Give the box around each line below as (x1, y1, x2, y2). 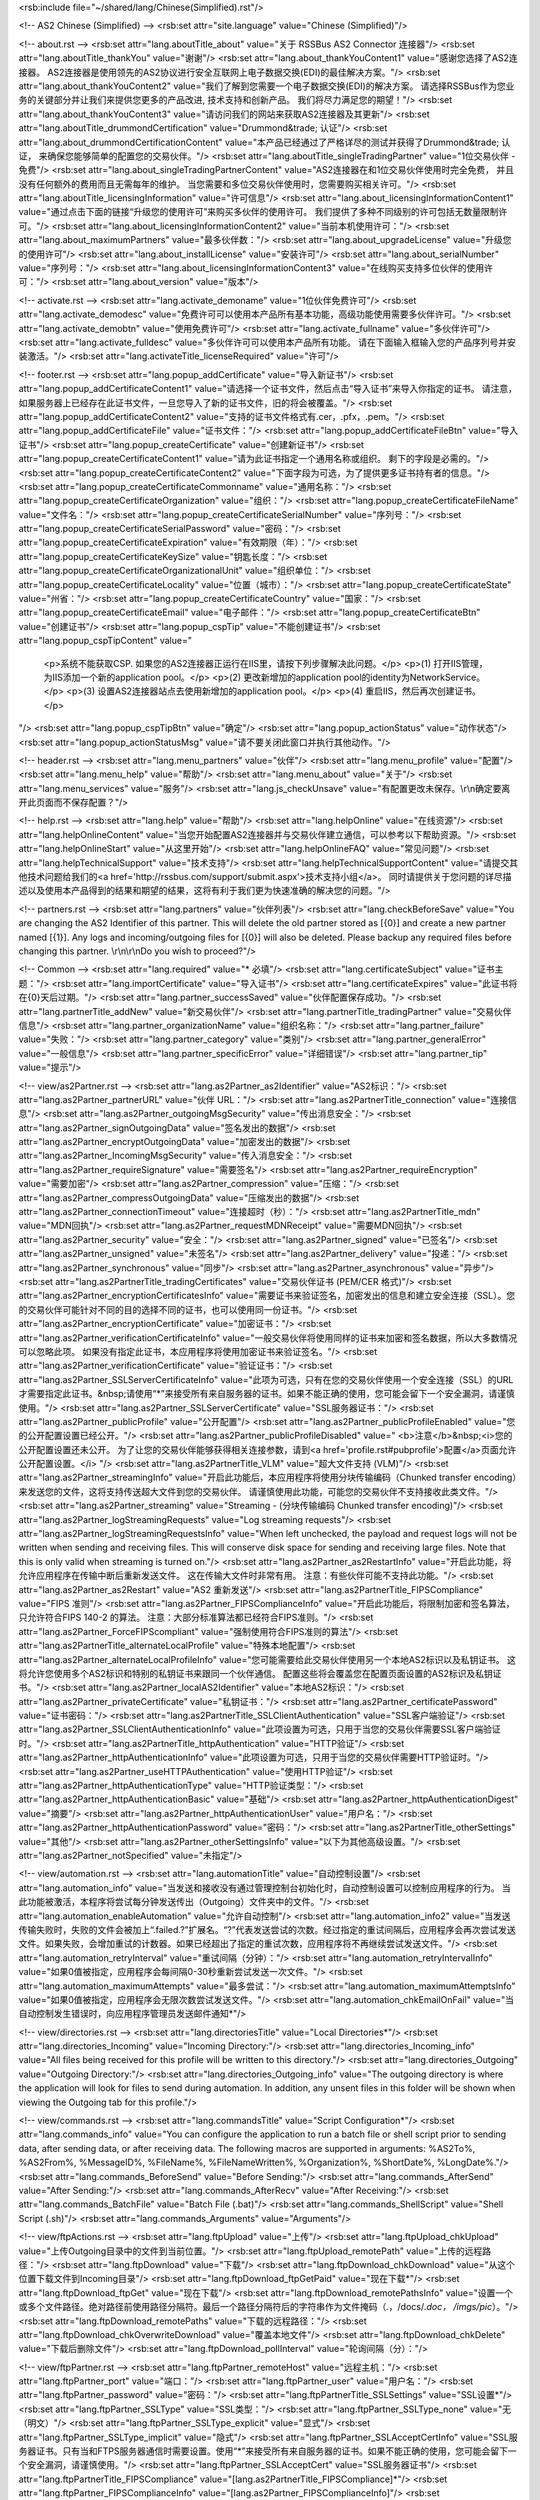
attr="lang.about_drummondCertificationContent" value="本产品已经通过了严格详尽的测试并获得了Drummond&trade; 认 (18, 136, 511, 148)
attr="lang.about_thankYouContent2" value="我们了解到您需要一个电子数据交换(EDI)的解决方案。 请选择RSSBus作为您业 (18, 80, 515, 92)
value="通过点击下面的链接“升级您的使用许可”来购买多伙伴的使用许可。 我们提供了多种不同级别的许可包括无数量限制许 (18, 206, 508, 218)
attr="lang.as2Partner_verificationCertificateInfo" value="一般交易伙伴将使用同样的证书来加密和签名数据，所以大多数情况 (18, 1331, 518, 1344)
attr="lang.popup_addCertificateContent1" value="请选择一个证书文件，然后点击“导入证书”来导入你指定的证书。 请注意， (18, 383, 518, 395)
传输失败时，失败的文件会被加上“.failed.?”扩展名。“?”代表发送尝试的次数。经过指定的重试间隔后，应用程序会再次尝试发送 (18, 1923, 516, 1935)
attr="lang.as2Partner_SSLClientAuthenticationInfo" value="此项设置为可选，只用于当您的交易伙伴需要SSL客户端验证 (18, 1723, 501, 1735)
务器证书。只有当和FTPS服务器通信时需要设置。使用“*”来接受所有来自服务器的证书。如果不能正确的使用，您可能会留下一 (18, 2445, 517, 2457)
